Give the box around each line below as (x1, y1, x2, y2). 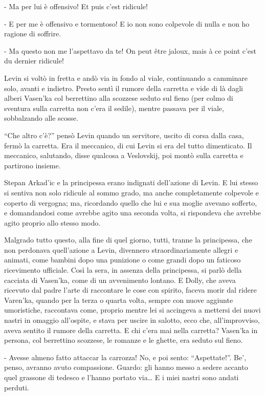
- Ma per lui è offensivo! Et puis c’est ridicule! (4, 1, 148, 11)
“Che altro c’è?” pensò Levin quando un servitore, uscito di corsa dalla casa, (4, 129, 244, 140)
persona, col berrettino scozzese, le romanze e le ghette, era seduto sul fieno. (4, 335, 243, 345)
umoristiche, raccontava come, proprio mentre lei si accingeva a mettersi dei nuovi (4, 304, 261, 315)
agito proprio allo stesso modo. (4, 217, 101, 228)
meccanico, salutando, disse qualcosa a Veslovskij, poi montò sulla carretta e (4, 150, 244, 161)
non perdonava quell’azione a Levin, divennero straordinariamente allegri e (4, 244, 238, 255)
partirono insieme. (4, 160, 61, 170)
